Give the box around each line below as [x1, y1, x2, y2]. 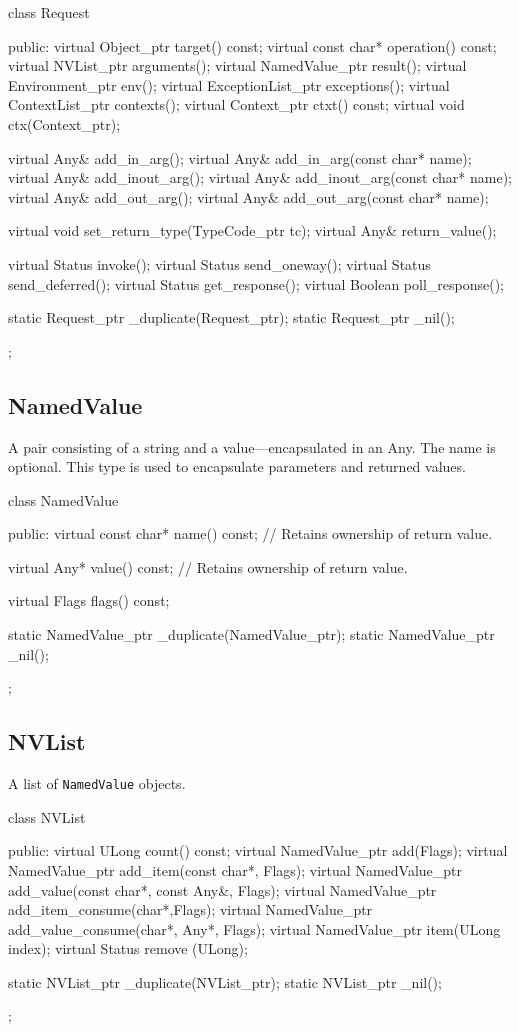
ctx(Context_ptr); [8, 113, 121, 134]
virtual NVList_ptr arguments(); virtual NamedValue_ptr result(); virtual [8, 55, 467, 76]
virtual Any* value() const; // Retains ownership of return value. [8, 556, 408, 577]
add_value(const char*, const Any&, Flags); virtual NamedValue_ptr [8, 879, 437, 900]
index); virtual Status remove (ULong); [8, 938, 248, 959]
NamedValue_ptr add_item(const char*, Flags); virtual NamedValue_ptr [8, 859, 462, 880]
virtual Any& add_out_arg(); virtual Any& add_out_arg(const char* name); [8, 186, 489, 207]
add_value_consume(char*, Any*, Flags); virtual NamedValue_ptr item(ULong [8, 918, 501, 939]
